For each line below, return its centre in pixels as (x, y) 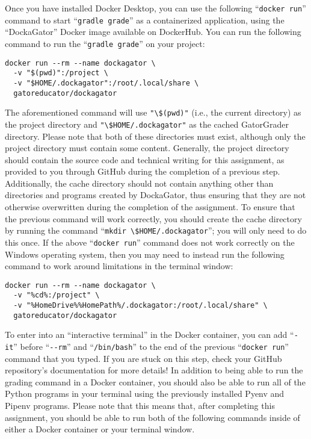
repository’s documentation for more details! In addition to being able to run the (154, 370)
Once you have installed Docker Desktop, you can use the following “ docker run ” (155, 8)
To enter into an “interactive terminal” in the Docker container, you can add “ (149, 335)
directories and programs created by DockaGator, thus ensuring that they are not (155, 195)
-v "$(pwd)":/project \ (61, 73)
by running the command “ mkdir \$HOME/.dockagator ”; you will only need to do (156, 230)
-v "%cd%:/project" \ (57, 295)
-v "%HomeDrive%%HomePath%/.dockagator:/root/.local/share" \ (140, 306)
